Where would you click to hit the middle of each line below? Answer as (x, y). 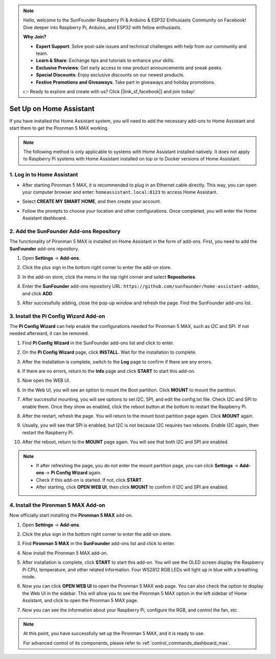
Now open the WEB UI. (46, 380)
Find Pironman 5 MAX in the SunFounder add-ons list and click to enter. (99, 544)
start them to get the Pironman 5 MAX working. (59, 128)
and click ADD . (38, 293)
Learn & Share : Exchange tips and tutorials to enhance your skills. (105, 60)
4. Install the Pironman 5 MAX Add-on (57, 505)
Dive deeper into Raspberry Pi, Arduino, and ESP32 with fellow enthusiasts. (102, 27)
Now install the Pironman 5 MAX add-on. (65, 553)
